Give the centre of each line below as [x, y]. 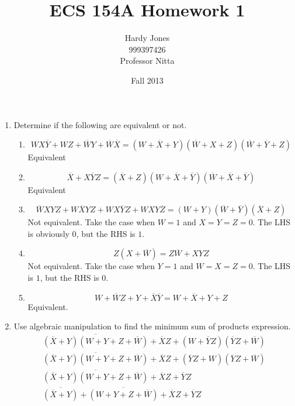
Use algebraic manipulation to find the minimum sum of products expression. [152, 326]
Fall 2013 [147, 80]
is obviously [48, 233]
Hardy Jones [147, 38]
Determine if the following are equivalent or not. [100, 124]
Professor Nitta [147, 61]
